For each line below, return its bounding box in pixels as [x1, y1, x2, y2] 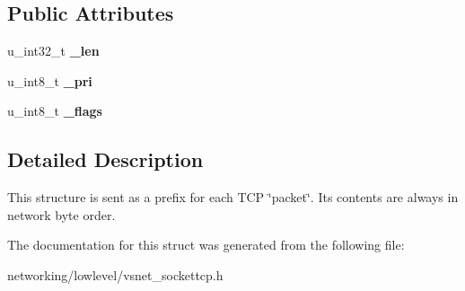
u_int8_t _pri [7, 71, 92, 90]
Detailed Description [7, 145, 204, 173]
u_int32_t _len [7, 41, 100, 60]
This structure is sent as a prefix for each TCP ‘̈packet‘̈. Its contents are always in [7, 188, 459, 207]
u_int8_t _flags [7, 101, 102, 120]
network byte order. [7, 205, 116, 224]
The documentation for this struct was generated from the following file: [7, 235, 405, 254]
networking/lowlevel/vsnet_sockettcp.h [7, 265, 224, 284]
